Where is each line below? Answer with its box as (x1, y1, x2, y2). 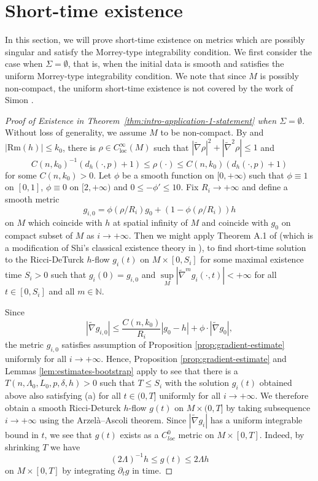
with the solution (165, 376, 230, 389)
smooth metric (5, 193, 60, 206)
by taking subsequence (226, 401, 311, 414)
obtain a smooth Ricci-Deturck (5, 401, 121, 414)
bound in (5, 428, 39, 441)
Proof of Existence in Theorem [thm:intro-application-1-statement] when (5, 114, 277, 126)
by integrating (62, 463, 115, 476)
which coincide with (28, 216, 103, 229)
